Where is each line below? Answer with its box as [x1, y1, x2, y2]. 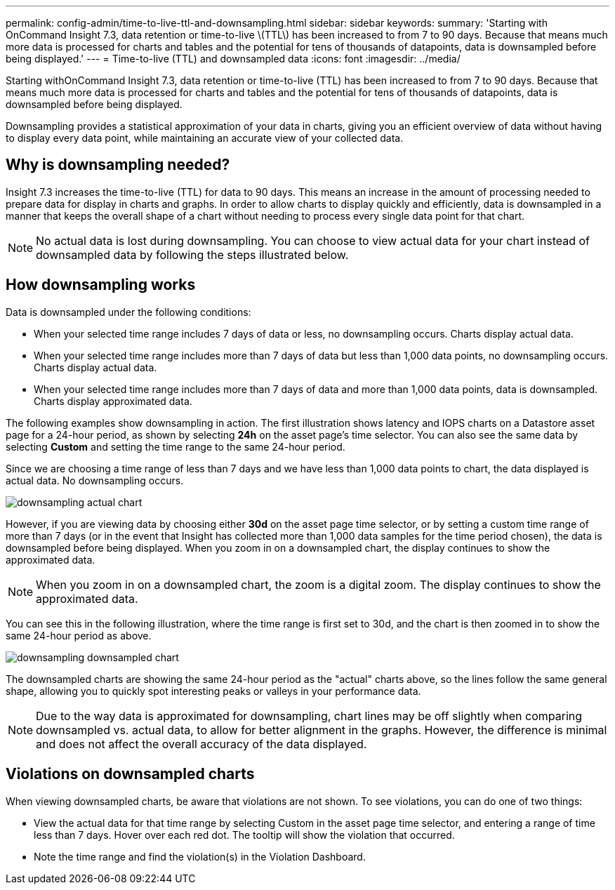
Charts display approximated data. [34, 394, 192, 407]
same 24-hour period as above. [6, 629, 152, 642]
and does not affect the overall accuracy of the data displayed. [36, 736, 367, 751]
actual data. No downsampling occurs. [6, 474, 184, 486]
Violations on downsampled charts [6, 765, 255, 783]
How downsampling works [6, 276, 196, 294]
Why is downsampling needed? [6, 156, 230, 174]
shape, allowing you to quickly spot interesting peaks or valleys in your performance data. [6, 684, 421, 697]
